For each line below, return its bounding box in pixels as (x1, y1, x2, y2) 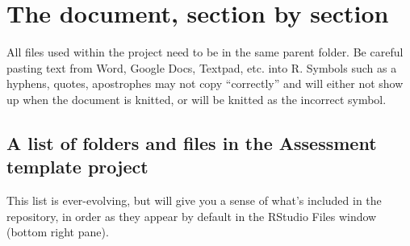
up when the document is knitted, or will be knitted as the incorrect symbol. (6, 90, 387, 107)
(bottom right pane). (6, 223, 109, 240)
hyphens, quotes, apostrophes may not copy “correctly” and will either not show (6, 75, 404, 92)
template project (6, 154, 149, 179)
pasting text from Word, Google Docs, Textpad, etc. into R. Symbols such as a (6, 59, 397, 76)
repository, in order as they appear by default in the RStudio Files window (6, 207, 377, 224)
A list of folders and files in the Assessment (6, 130, 377, 155)
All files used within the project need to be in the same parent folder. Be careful (6, 44, 404, 60)
